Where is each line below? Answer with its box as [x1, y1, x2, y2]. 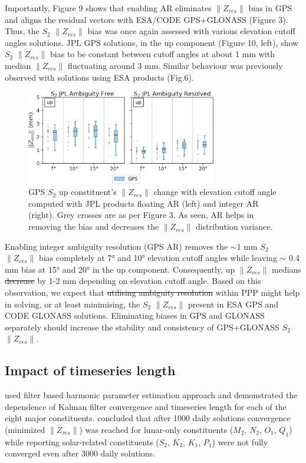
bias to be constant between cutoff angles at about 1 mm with [50, 48, 275, 60]
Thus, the [5, 25, 40, 37]
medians [272, 263, 301, 275]
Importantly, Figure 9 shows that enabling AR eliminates [5, 2, 212, 14]
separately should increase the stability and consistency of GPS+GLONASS [5, 320, 279, 333]
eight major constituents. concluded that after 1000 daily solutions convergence [5, 412, 291, 424]
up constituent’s [58, 186, 117, 198]
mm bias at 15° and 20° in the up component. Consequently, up [5, 263, 235, 275]
